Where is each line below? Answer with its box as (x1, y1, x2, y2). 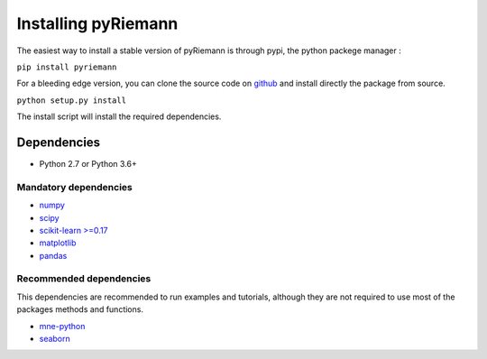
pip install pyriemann (16, 61, 117, 72)
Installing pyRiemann (16, 14, 179, 33)
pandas (39, 250, 68, 261)
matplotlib (39, 237, 77, 248)
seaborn (39, 334, 71, 345)
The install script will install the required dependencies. (16, 111, 222, 122)
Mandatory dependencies (16, 180, 133, 193)
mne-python (39, 320, 86, 331)
